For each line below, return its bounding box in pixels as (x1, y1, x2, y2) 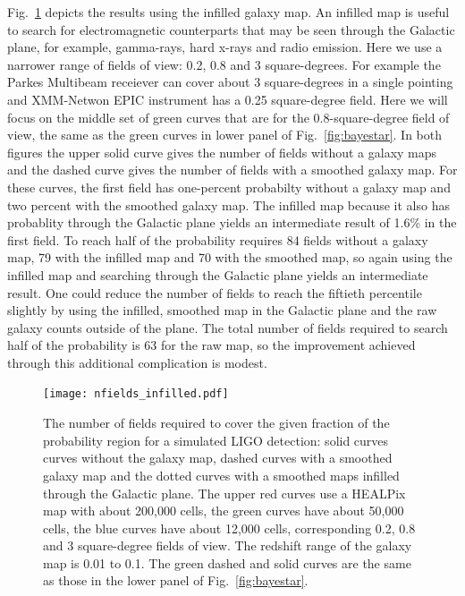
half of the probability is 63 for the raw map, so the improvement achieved (7, 336, 416, 354)
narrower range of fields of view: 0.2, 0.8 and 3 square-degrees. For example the (7, 55, 441, 73)
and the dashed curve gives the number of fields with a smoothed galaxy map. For (7, 160, 458, 179)
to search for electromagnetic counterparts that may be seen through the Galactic (7, 20, 455, 38)
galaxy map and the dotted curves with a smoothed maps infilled (43, 465, 400, 484)
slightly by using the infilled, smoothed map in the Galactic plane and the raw (7, 301, 437, 319)
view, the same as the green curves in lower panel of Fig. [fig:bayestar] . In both (7, 125, 442, 144)
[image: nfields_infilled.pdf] (43, 387, 229, 401)
